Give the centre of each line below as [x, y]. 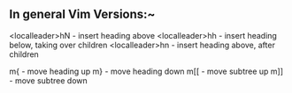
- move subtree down [49, 80]
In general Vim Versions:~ [82, 14]
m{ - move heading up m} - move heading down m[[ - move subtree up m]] [146, 71]
